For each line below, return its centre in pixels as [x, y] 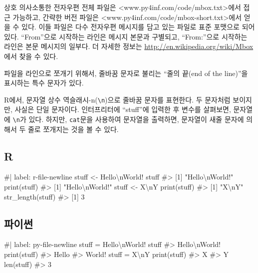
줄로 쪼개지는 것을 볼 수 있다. [73, 129]
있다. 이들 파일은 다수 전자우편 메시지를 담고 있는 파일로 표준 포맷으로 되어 [138, 27]
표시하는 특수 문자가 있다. [44, 83]
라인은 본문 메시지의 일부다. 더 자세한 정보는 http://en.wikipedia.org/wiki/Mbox [129, 46]
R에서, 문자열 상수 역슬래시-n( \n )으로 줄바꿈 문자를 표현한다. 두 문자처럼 [117, 99]
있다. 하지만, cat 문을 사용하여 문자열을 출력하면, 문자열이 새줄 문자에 [136, 119]
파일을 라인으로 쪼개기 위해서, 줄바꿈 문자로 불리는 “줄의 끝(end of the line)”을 [126, 73]
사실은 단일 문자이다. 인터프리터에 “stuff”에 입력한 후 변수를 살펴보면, [123, 109]
